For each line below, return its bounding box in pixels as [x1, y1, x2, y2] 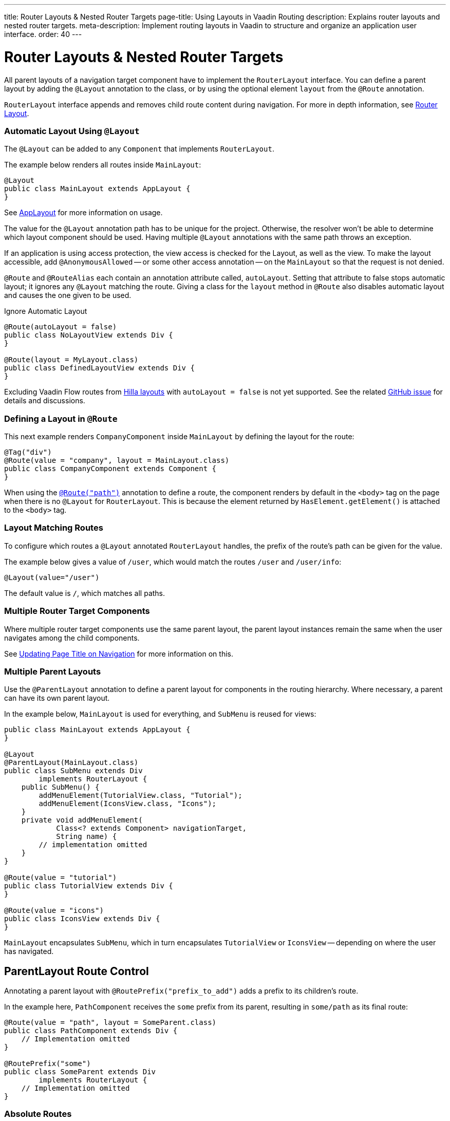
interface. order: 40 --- [4, 30, 82, 39]
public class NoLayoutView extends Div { [4, 331, 173, 340]
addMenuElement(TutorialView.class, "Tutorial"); [39, 791, 242, 800]
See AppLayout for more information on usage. [4, 208, 163, 217]
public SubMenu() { [21, 783, 100, 792]
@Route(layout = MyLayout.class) [4, 356, 139, 364]
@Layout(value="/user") [4, 573, 100, 582]
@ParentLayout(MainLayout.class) [4, 758, 139, 767]
